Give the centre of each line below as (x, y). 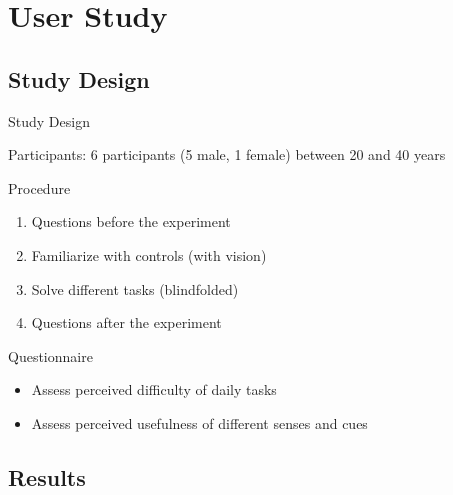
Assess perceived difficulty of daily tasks (154, 389)
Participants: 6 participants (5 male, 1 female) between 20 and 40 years (227, 154)
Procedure (39, 187)
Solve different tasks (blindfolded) (135, 288)
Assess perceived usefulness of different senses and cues (199, 422)
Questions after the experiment (126, 322)
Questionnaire (50, 355)
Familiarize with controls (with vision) (149, 254)
